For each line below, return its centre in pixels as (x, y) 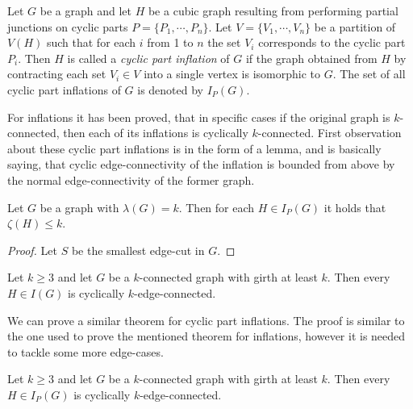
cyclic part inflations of (64, 89)
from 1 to (170, 42)
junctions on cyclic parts (68, 26)
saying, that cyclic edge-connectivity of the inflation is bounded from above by (201, 164)
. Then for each (217, 207)
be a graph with (79, 207)
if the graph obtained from (311, 58)
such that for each (91, 42)
